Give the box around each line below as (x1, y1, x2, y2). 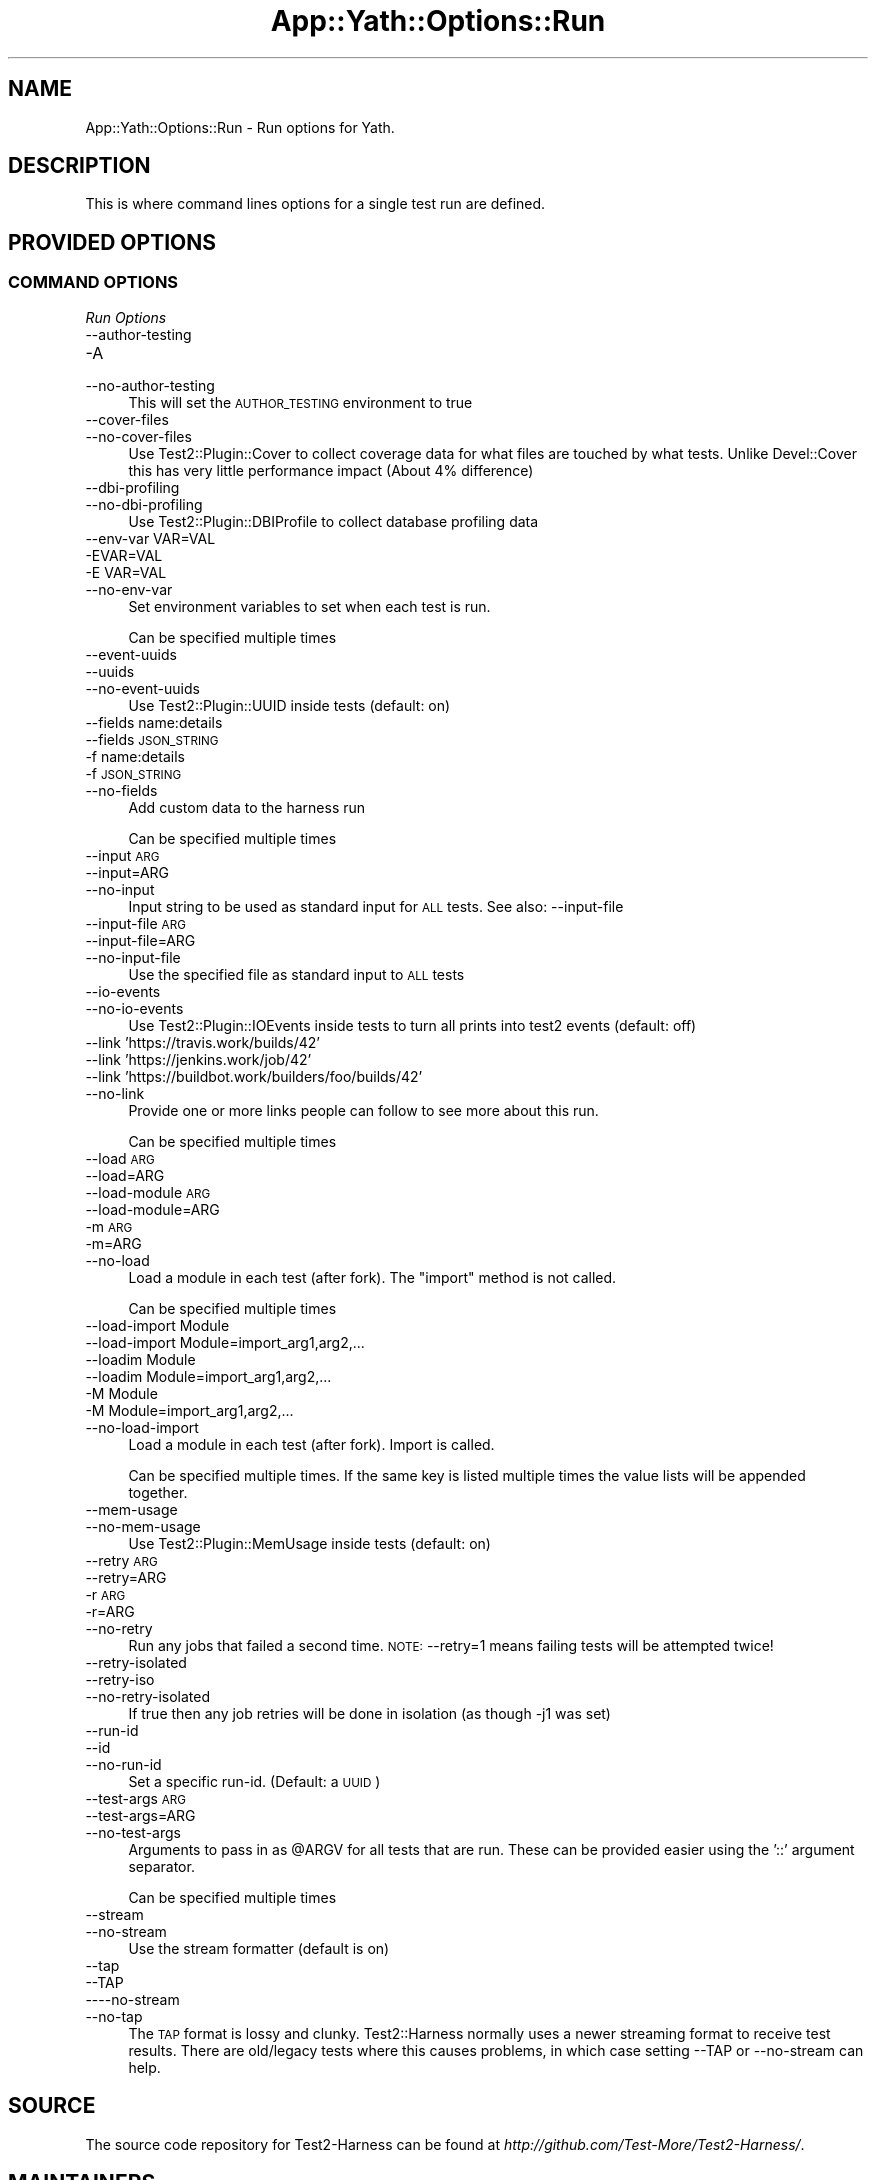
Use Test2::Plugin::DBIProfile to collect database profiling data (128, 512, 539, 530)
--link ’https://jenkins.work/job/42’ (85, 1050, 312, 1068)
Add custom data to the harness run (128, 798, 366, 816)
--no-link (85, 1084, 145, 1102)
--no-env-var (85, 580, 173, 598)
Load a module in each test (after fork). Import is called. (128, 1435, 495, 1453)
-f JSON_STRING (85, 764, 182, 782)
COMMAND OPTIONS (8, 272, 179, 293)
